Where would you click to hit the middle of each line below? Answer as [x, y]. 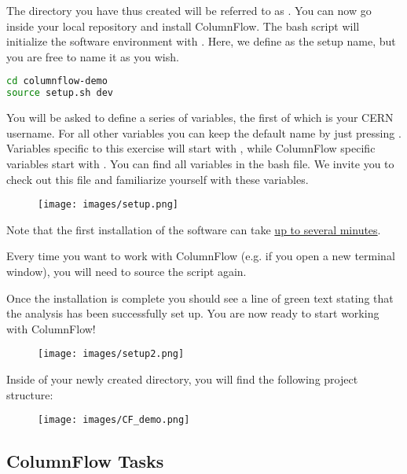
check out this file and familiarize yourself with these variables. [158, 179]
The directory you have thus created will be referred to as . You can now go [189, 10]
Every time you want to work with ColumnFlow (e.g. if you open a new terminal [201, 256]
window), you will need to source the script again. [126, 271]
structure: [30, 394]
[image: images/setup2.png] [111, 354]
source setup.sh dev [60, 93]
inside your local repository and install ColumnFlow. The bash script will [183, 26]
